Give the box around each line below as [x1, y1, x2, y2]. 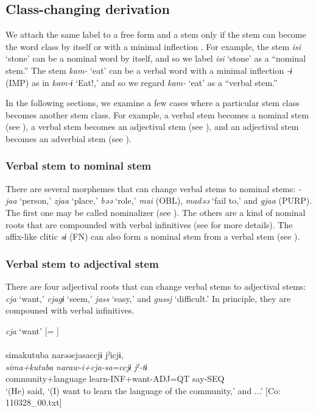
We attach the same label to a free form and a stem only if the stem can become [5, 28, 306, 41]
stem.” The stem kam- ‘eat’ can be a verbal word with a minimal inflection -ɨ [5, 63, 292, 76]
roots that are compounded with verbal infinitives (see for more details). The [5, 218, 293, 231]
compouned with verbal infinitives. [5, 304, 135, 317]
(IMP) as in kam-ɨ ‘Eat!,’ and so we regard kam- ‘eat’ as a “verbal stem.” [5, 76, 278, 88]
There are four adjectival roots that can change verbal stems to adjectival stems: [5, 279, 306, 292]
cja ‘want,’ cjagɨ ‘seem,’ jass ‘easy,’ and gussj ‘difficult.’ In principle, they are [5, 292, 291, 304]
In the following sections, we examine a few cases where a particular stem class [5, 96, 300, 109]
